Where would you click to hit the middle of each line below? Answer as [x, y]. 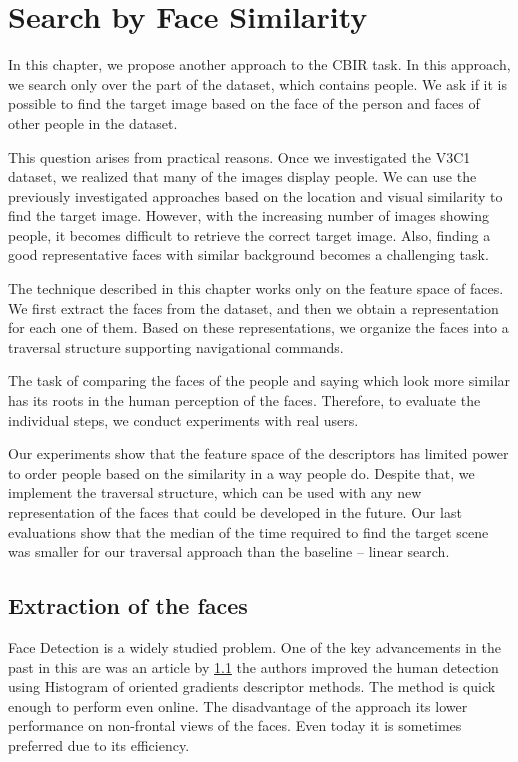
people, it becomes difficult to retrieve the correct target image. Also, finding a [249, 234]
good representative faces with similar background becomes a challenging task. [248, 254]
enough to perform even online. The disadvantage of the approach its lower [238, 705]
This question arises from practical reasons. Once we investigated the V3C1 [239, 156]
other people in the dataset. [93, 122]
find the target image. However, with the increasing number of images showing [249, 215]
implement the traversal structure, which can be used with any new [215, 492]
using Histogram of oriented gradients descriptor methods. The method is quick [252, 686]
